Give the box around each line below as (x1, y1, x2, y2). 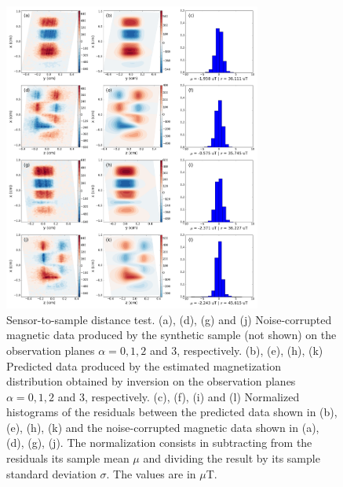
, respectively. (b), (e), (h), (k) (177, 341, 323, 358)
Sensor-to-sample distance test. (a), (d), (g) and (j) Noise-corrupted (6, 311, 332, 327)
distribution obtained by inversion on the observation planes (6, 373, 296, 389)
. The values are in (106, 465, 196, 481)
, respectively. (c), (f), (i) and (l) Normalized (85, 388, 300, 404)
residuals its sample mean (6, 450, 130, 467)
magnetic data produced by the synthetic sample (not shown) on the (6, 327, 337, 343)
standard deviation (6, 465, 97, 481)
